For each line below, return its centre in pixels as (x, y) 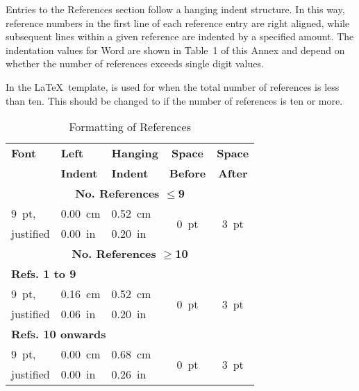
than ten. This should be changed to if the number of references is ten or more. (174, 100)
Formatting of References (130, 127)
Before (187, 173)
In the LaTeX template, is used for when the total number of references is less (173, 86)
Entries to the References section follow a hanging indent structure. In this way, (175, 9)
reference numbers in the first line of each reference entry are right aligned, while (178, 23)
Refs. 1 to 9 (44, 274)
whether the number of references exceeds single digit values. (135, 63)
